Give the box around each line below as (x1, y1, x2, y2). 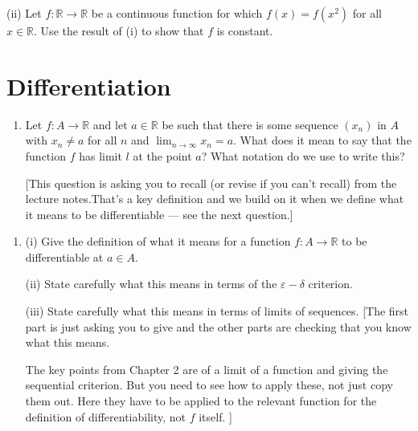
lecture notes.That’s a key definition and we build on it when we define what (25, 190, 404, 207)
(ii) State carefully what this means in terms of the (25, 275, 277, 292)
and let (92, 116, 128, 132)
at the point (133, 147, 192, 164)
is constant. (216, 22, 273, 39)
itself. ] (199, 408, 232, 425)
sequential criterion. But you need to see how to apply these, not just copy (25, 376, 393, 393)
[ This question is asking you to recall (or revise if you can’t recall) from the (25, 174, 397, 191)
